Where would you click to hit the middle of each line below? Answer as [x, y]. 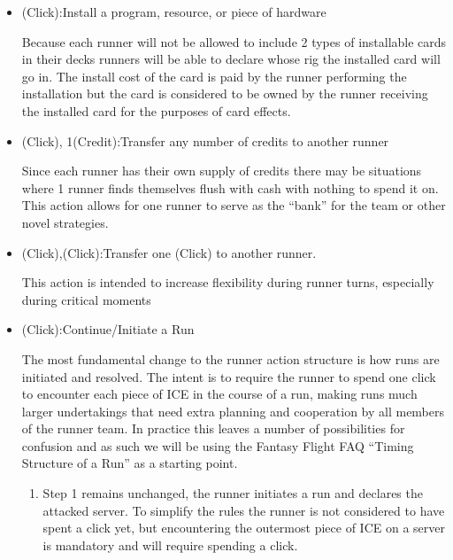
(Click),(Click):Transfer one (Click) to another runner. [169, 252]
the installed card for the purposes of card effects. [156, 110]
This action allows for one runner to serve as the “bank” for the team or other [234, 205]
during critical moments [86, 299]
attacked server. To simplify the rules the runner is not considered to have [244, 510]
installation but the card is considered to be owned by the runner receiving [225, 93]
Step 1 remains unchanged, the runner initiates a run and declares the [233, 493]
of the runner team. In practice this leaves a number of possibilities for [213, 428]
